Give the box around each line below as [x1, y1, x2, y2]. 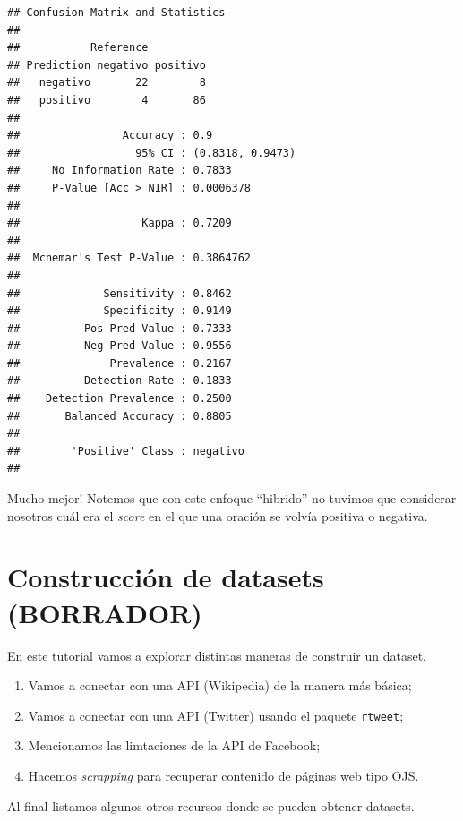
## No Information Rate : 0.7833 [7, 164, 232, 177]
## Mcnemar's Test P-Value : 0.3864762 [7, 252, 252, 265]
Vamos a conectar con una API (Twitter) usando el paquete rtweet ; [28, 706, 404, 724]
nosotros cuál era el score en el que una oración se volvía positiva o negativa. [7, 506, 428, 525]
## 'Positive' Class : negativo [7, 444, 244, 458]
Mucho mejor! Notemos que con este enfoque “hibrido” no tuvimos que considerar [7, 489, 457, 508]
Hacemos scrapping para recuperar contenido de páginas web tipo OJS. [28, 765, 419, 784]
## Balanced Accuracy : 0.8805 [7, 409, 232, 423]
